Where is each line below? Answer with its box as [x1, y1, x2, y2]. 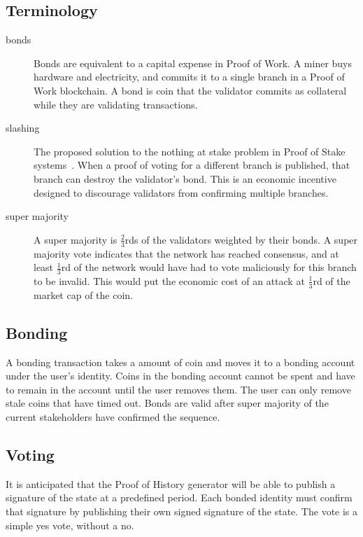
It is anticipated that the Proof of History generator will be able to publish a [6, 476, 336, 491]
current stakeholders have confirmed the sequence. [6, 409, 220, 424]
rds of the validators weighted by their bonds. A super [124, 232, 358, 246]
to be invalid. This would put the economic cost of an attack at [34, 273, 305, 288]
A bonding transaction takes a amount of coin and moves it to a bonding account [6, 354, 355, 369]
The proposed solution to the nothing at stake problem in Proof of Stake [34, 144, 346, 158]
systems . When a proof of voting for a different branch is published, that [34, 158, 350, 172]
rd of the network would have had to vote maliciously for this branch [61, 260, 357, 274]
